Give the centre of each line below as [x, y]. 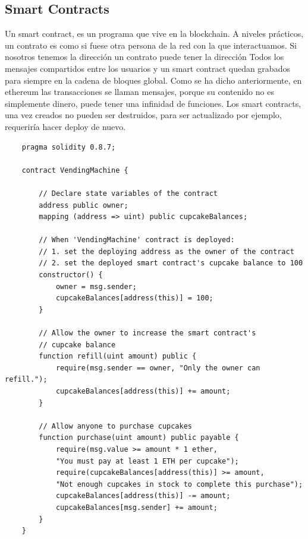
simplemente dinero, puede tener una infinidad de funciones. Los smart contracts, [153, 103]
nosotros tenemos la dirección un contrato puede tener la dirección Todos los [144, 57]
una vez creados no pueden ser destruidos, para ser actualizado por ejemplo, [143, 115]
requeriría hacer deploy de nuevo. [65, 126]
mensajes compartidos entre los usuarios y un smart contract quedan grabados [147, 68]
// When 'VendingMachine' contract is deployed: [137, 240]
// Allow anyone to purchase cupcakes [115, 426]
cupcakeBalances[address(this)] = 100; [134, 298]
